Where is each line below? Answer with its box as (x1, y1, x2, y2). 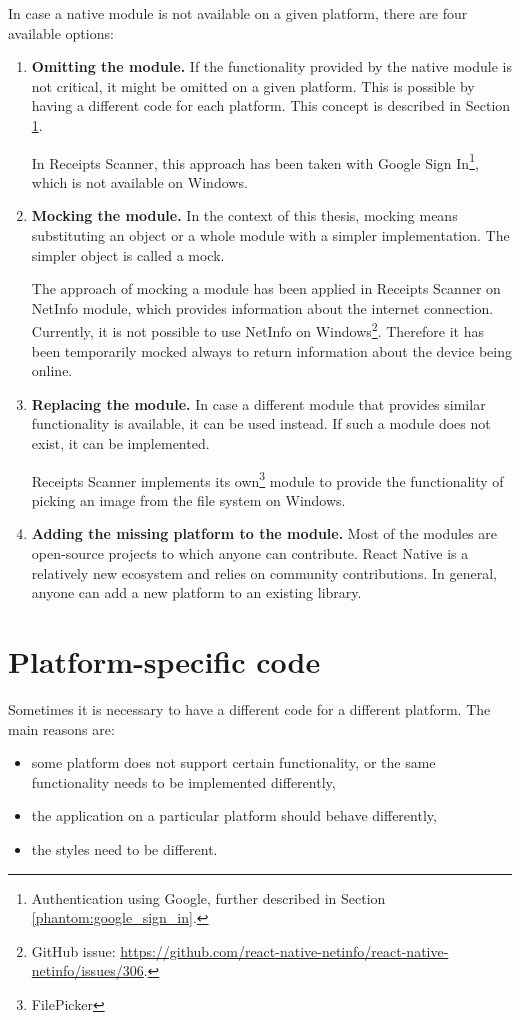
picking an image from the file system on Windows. (31, 489, 346, 510)
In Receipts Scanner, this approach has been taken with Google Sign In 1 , (31, 149, 479, 173)
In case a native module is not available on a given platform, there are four (8, 3, 468, 23)
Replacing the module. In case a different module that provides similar (31, 393, 486, 414)
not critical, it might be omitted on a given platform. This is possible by (31, 75, 475, 96)
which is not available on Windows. (31, 171, 248, 192)
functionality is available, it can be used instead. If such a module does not (31, 413, 491, 434)
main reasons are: (8, 718, 115, 739)
